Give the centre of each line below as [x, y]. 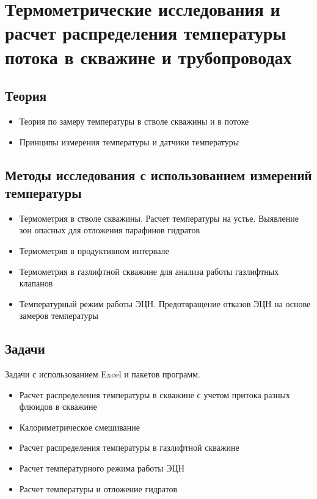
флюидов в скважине [58, 406]
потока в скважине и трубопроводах [148, 56]
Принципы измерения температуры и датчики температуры [129, 141]
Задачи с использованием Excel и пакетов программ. [103, 374]
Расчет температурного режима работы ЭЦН [102, 468]
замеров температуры [59, 315]
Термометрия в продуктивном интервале [94, 250]
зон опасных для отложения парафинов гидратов [110, 230]
